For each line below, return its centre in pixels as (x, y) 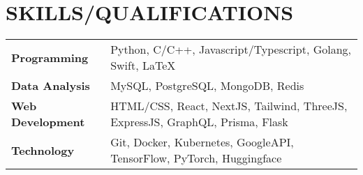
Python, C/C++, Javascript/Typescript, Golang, (231, 50)
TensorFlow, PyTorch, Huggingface (196, 158)
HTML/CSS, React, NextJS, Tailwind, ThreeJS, (229, 106)
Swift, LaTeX (143, 66)
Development (48, 122)
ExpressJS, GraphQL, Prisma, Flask (199, 122)
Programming (50, 57)
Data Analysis (51, 86)
